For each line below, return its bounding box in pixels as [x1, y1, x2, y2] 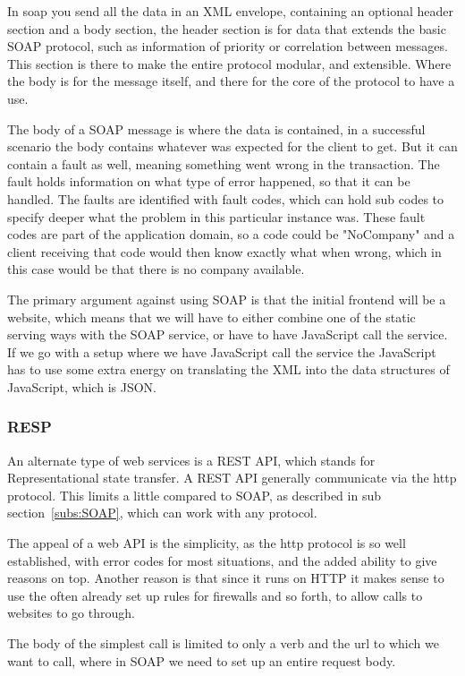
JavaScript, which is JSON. [7, 377, 156, 396]
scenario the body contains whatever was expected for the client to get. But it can [7, 137, 458, 156]
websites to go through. [7, 603, 135, 622]
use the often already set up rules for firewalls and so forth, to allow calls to [7, 586, 423, 604]
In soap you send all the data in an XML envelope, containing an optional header [7, 2, 453, 20]
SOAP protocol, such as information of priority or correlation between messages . [7, 37, 448, 56]
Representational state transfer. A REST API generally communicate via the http [7, 468, 457, 487]
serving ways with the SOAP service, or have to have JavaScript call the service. [7, 325, 448, 344]
